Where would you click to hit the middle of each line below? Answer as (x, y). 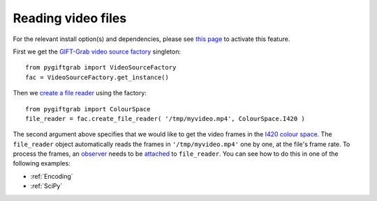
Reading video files (70, 18)
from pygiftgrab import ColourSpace (88, 109)
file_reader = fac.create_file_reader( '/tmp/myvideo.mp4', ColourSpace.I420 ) (165, 119)
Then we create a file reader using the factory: (80, 93)
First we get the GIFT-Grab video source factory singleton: (97, 51)
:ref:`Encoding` (52, 176)
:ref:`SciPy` (46, 186)
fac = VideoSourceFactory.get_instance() (97, 77)
